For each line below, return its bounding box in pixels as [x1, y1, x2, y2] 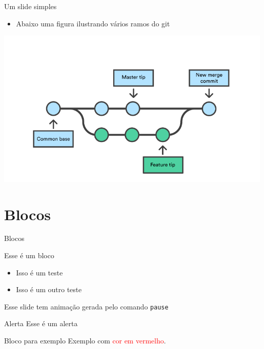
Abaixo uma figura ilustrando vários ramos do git [16, 18, 170, 28]
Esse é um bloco [4, 250, 54, 261]
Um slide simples [4, 1, 57, 11]
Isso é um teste [16, 267, 63, 277]
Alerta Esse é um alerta [4, 318, 78, 329]
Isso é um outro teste [16, 284, 82, 295]
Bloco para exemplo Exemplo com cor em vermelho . [4, 335, 166, 346]
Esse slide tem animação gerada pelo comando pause [4, 301, 169, 311]
